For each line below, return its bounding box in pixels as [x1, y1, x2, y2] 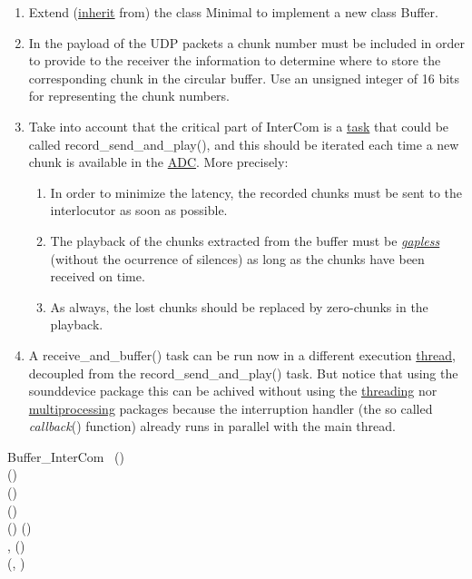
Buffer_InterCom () [7, 447, 124, 466]
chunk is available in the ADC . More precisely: [28, 152, 289, 172]
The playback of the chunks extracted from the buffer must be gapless [50, 231, 440, 250]
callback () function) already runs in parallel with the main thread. [28, 417, 396, 436]
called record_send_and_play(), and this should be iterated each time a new [28, 134, 459, 153]
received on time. [50, 267, 145, 286]
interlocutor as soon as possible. [50, 201, 228, 220]
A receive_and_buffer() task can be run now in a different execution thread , [28, 345, 456, 364]
